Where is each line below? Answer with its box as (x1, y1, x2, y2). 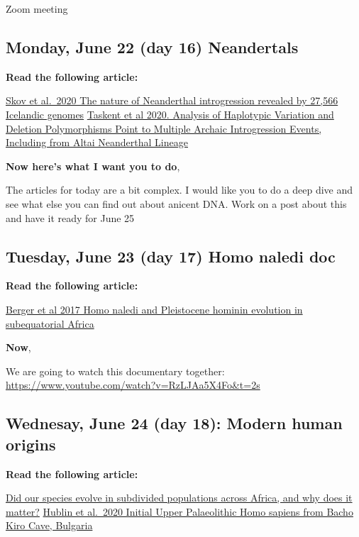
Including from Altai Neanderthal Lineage (6, 135, 188, 150)
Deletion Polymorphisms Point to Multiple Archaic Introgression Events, (6, 121, 322, 135)
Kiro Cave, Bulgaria (6, 518, 93, 533)
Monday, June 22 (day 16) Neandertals (6, 35, 299, 57)
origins (6, 433, 56, 455)
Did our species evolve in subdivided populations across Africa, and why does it (6, 490, 353, 505)
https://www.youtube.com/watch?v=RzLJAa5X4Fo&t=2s (6, 377, 260, 392)
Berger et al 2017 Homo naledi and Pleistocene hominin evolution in (6, 301, 303, 316)
